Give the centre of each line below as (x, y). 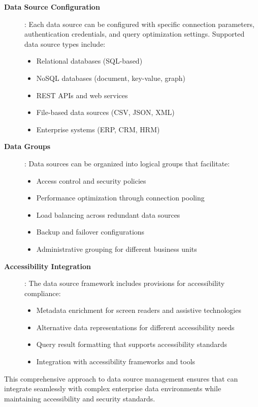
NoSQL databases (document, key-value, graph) (111, 78)
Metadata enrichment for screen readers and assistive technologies (139, 310)
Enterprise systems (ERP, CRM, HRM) (98, 129)
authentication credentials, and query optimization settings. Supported (135, 34)
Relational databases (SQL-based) (89, 61)
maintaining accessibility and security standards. (80, 398)
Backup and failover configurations (90, 232)
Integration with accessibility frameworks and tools (116, 361)
